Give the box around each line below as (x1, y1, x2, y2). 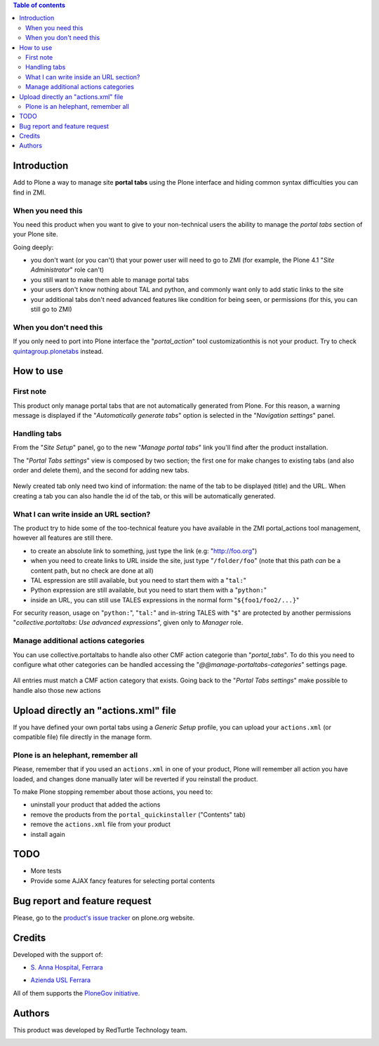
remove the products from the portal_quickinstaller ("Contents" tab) (30, 810, 246, 819)
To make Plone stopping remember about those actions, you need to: (13, 788, 213, 796)
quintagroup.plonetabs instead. (13, 347, 104, 355)
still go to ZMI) (30, 305, 73, 314)
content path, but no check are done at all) (30, 566, 154, 575)
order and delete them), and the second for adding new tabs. (13, 466, 189, 475)
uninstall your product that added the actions (30, 800, 161, 809)
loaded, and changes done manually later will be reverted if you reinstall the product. (13, 774, 258, 783)
